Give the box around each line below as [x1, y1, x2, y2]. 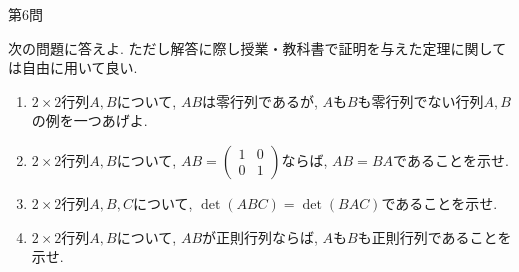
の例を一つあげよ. [31, 110, 148, 131]
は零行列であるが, [202, 90, 318, 111]
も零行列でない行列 [357, 90, 484, 111]
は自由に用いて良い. [8, 57, 138, 78]
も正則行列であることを [357, 226, 512, 247]
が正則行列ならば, [202, 226, 318, 247]
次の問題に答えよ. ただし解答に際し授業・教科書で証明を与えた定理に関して [8, 37, 507, 58]
